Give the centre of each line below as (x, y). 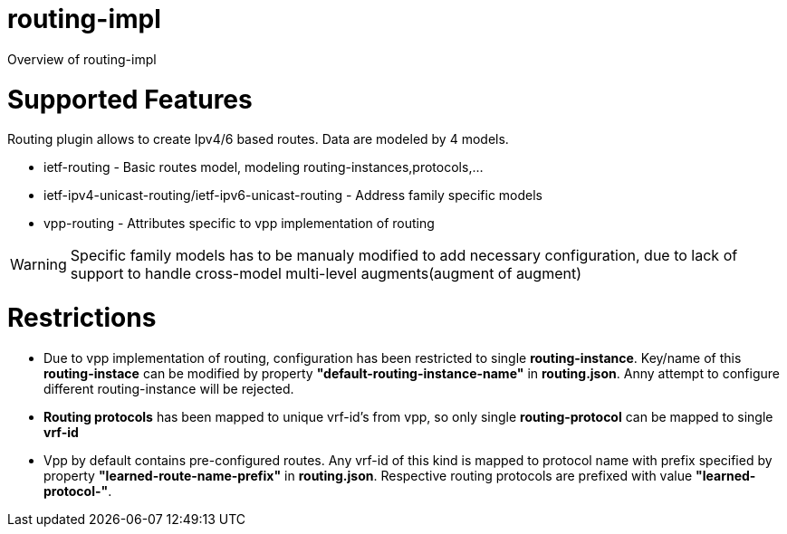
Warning (38, 265)
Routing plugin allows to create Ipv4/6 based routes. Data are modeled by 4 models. (258, 139)
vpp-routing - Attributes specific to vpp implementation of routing (239, 224)
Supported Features (130, 99)
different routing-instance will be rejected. (169, 388)
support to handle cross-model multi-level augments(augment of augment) (326, 274)
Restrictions (82, 318)
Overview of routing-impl (82, 59)
